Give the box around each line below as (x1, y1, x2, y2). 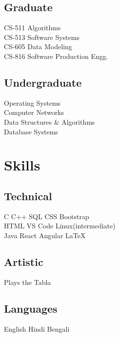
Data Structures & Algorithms (4, 116, 95, 127)
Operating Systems (4, 97, 61, 108)
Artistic (4, 254, 43, 269)
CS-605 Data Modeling (4, 41, 72, 52)
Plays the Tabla (4, 277, 51, 287)
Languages (4, 300, 58, 316)
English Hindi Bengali (4, 323, 70, 334)
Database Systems (4, 126, 58, 136)
